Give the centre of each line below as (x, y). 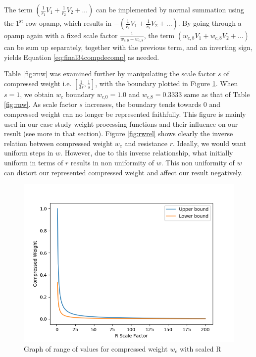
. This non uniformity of (198, 163)
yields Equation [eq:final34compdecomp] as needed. (82, 57)
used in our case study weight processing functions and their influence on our (121, 124)
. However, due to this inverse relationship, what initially (147, 153)
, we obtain (37, 94)
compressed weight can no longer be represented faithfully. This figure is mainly (125, 114)
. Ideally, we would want (210, 143)
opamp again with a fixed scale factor (61, 35)
